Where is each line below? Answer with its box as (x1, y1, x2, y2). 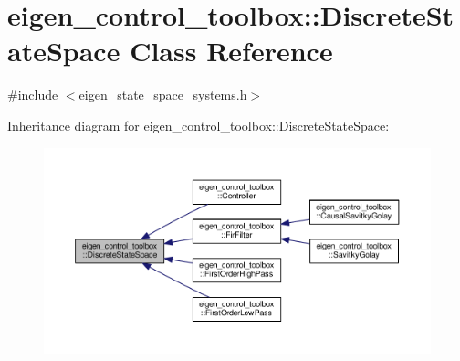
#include (7, 85, 58, 104)
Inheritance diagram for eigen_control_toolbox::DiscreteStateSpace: (7, 115, 390, 134)
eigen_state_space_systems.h (78, 85, 247, 104)
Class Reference (130, 32, 333, 69)
